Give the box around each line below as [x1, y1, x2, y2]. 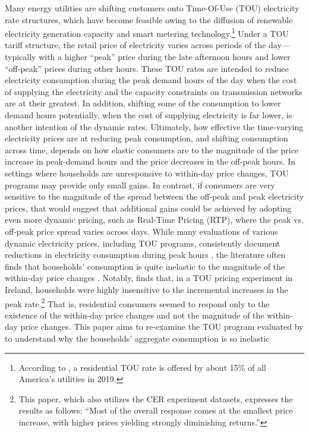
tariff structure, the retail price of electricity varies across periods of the [5, 39, 266, 51]
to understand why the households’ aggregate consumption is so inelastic [5, 332, 270, 344]
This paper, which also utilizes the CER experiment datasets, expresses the [18, 392, 293, 405]
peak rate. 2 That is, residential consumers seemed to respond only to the [5, 295, 270, 310]
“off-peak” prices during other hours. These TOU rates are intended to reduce [5, 62, 289, 74]
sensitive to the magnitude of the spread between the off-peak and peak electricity [5, 190, 304, 203]
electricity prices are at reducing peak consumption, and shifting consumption [5, 132, 288, 144]
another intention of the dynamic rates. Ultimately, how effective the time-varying [5, 120, 304, 133]
